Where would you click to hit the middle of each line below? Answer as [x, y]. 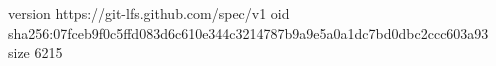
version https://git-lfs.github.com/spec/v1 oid [149, 13]
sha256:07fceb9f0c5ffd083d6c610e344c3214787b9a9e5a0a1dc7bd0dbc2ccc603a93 [248, 32]
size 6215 [35, 52]
